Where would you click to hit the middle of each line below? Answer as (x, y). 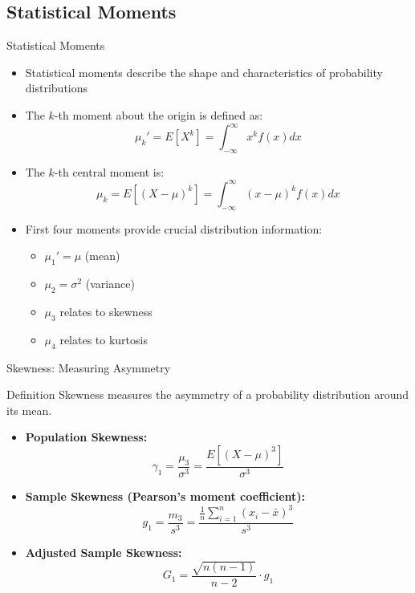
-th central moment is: (109, 171)
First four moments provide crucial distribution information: (174, 228)
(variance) (110, 284)
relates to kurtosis (104, 339)
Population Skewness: (86, 437)
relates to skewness (106, 311)
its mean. (29, 410)
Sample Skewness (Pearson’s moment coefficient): (165, 496)
